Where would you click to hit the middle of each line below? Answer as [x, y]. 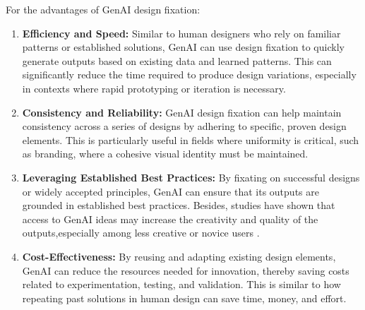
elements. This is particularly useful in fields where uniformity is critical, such [191, 139]
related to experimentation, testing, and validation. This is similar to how [181, 284]
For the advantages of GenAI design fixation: [103, 9]
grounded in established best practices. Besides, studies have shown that [179, 205]
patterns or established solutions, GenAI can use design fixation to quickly [183, 47]
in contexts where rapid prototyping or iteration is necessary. [154, 88]
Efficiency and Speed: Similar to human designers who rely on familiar [181, 33]
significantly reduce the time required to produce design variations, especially [189, 74]
